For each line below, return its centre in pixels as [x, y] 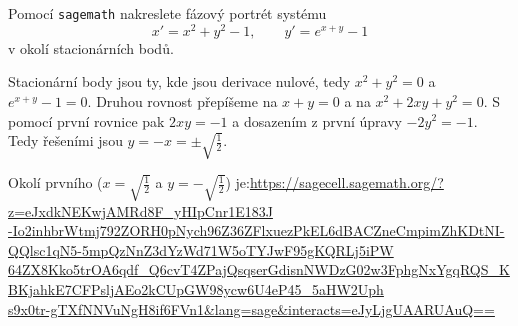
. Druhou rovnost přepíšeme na [182, 100]
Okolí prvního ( [55, 182]
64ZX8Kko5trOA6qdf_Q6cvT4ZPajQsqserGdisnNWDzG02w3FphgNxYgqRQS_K [259, 269]
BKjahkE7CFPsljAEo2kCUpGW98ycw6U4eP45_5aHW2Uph [196, 288]
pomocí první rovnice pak [86, 120]
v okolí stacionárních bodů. [91, 47]
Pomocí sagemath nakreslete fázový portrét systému [167, 13]
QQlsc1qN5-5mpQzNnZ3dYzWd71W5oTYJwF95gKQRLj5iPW [201, 249]
